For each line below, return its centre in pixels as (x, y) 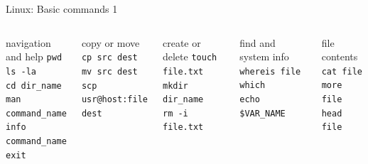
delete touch (190, 56)
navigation (28, 42)
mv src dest (109, 71)
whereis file (270, 71)
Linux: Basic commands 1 (62, 9)
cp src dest (109, 58)
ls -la (21, 71)
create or (182, 42)
